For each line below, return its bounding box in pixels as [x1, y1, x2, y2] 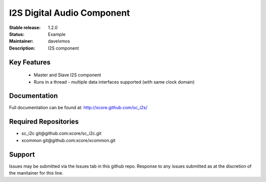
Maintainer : [9, 38, 34, 44]
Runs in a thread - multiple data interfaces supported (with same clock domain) [33, 79, 195, 85]
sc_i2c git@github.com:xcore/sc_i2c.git [21, 130, 102, 136]
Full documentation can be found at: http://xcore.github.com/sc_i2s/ [9, 105, 148, 111]
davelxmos [48, 38, 70, 44]
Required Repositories [9, 118, 79, 126]
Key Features [9, 58, 51, 66]
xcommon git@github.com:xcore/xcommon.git [21, 137, 116, 143]
